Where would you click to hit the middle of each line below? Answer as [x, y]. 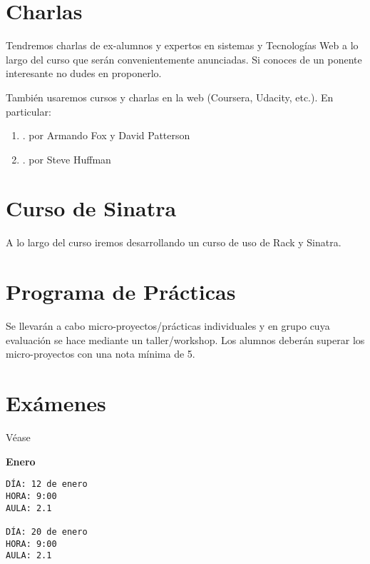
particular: [29, 111]
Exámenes [56, 403]
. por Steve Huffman [67, 159]
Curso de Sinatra [91, 208]
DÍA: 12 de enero [47, 484]
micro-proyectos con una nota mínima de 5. [101, 354]
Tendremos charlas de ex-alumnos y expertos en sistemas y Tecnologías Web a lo [182, 45]
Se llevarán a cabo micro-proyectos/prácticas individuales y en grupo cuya [168, 326]
